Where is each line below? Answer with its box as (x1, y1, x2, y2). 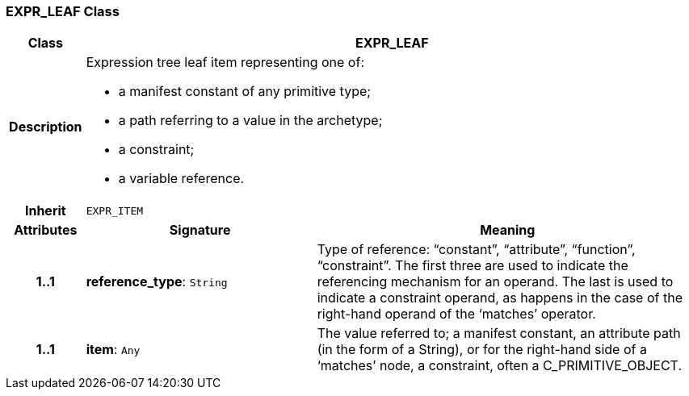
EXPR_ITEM (86, 204, 144, 217)
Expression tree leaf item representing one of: (86, 54, 364, 71)
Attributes (14, 222, 78, 239)
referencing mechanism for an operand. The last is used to (317, 273, 674, 290)
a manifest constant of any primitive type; (118, 83, 372, 100)
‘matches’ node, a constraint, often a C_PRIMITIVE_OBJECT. (317, 357, 682, 374)
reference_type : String (86, 273, 228, 290)
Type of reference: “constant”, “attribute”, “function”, (317, 241, 636, 258)
